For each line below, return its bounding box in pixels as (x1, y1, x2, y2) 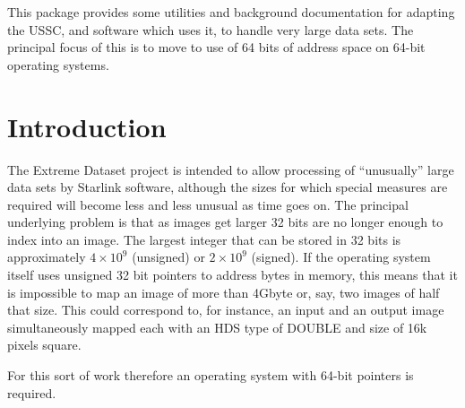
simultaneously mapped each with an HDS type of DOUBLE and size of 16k (7, 317, 427, 336)
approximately (7, 247, 86, 266)
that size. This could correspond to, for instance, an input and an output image (7, 300, 444, 319)
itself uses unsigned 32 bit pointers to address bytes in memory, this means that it (7, 265, 458, 284)
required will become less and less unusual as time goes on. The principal (7, 195, 409, 213)
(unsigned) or (132, 247, 205, 266)
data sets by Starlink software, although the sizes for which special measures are (7, 178, 448, 196)
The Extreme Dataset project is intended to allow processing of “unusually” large (7, 160, 454, 178)
